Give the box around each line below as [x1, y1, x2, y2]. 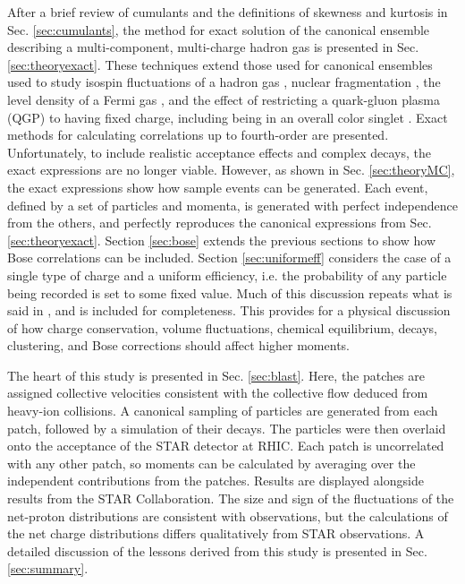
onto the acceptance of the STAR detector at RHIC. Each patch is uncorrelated [7, 436, 444, 455]
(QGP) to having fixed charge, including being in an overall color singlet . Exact [7, 107, 448, 126]
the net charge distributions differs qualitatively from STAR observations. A [7, 524, 425, 543]
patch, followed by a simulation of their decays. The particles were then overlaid [7, 418, 446, 437]
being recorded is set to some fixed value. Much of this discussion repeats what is [7, 283, 452, 302]
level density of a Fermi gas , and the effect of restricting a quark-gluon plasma [7, 90, 441, 108]
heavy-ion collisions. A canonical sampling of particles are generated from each [7, 401, 438, 420]
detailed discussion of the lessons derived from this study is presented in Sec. [7, 541, 427, 560]
